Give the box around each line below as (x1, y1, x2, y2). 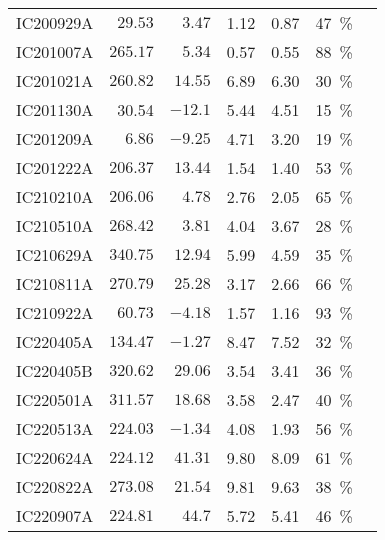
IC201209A (16, 127, 94, 150)
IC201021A (16, 69, 94, 92)
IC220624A (16, 446, 94, 469)
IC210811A (16, 272, 94, 295)
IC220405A (16, 330, 94, 353)
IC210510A (16, 214, 94, 237)
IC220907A (16, 504, 94, 527)
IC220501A (16, 388, 94, 411)
